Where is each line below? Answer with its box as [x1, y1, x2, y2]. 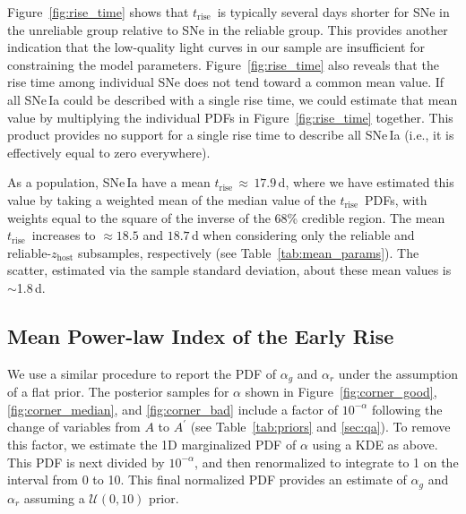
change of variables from [7, 417, 141, 436]
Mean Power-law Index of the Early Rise [7, 321, 394, 349]
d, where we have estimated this [278, 173, 454, 192]
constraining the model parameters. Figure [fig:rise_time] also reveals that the [7, 55, 439, 73]
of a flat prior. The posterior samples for [7, 382, 229, 401]
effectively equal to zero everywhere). [7, 142, 211, 161]
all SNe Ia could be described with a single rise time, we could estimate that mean [7, 90, 458, 108]
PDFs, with [365, 190, 427, 209]
